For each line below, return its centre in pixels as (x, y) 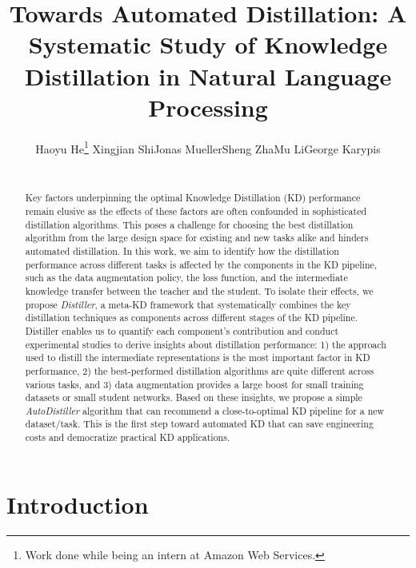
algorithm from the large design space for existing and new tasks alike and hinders (197, 238)
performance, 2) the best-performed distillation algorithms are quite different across (200, 370)
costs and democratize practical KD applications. (128, 437)
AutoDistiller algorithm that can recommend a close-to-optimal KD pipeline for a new (205, 410)
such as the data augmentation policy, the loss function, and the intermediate (186, 278)
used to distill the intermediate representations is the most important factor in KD (198, 357)
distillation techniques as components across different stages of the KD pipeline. (192, 318)
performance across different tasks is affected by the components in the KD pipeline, (201, 264)
